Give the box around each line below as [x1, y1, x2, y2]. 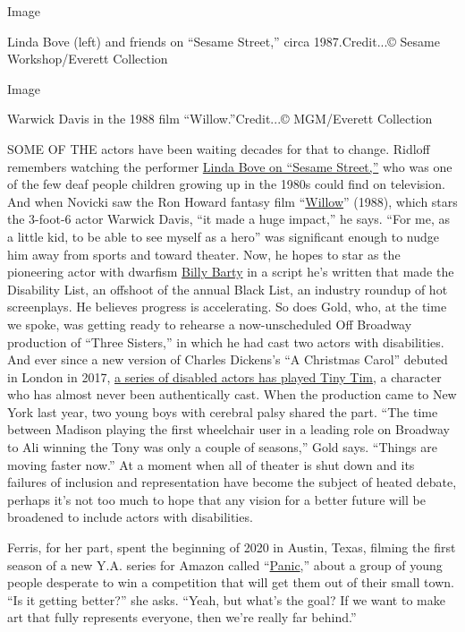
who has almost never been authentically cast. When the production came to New [7, 385, 457, 404]
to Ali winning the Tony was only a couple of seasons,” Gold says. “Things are [7, 438, 437, 457]
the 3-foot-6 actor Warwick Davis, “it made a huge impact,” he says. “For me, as [7, 209, 451, 228]
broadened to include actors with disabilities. [7, 508, 253, 526]
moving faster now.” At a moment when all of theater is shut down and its [7, 455, 415, 474]
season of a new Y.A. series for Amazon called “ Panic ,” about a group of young [7, 555, 443, 574]
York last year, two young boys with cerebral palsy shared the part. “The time [7, 402, 438, 421]
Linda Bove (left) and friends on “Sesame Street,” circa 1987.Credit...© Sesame [7, 31, 440, 50]
